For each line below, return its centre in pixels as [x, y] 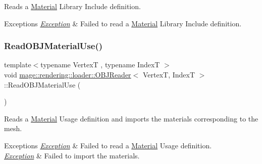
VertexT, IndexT [169, 74]
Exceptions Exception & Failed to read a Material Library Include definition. [123, 23]
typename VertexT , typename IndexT [100, 65]
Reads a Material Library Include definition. [72, 6]
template [18, 65]
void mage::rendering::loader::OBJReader [68, 74]
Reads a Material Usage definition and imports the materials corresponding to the [131, 118]
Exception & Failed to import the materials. [72, 155]
